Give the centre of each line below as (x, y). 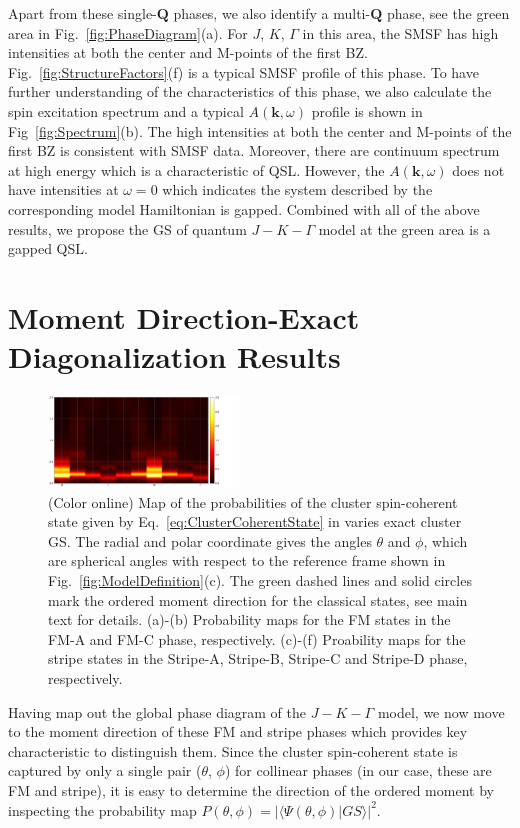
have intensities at (63, 189)
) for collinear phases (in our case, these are (358, 770)
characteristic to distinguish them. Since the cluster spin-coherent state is (233, 750)
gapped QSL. (48, 248)
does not (478, 169)
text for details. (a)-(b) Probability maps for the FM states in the (249, 619)
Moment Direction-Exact (184, 316)
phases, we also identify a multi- (272, 13)
